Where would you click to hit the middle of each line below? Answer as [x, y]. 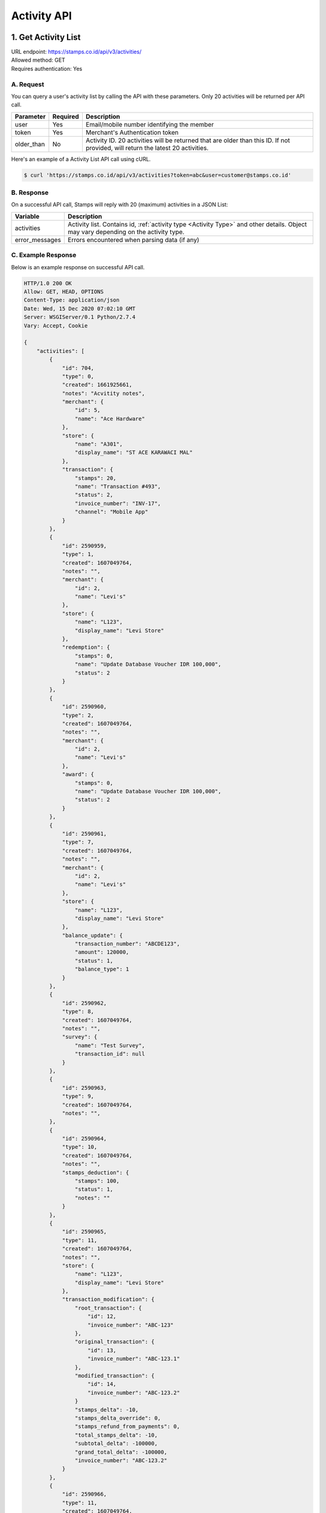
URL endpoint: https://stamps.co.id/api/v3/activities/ [76, 52]
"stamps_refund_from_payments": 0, [127, 1426]
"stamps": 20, [96, 478]
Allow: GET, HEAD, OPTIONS [64, 291]
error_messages [38, 240]
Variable [27, 216]
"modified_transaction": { [115, 1376]
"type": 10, [80, 1147]
